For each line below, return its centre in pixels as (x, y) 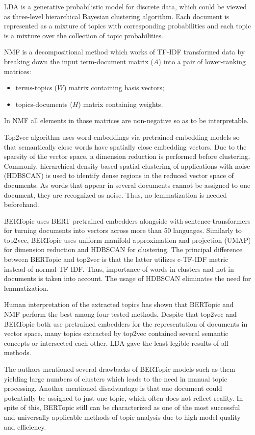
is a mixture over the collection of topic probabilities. (84, 35)
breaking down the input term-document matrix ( (79, 61)
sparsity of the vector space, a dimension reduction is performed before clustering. (127, 156)
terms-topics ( (36, 88)
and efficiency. (25, 426)
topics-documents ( (44, 104)
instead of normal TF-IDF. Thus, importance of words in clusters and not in (119, 269)
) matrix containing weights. (121, 104)
